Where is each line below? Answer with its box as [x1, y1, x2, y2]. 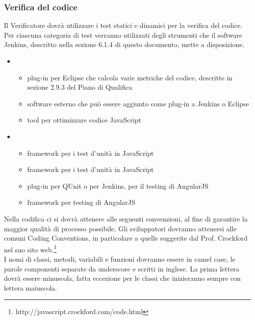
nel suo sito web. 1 [4, 243, 57, 254]
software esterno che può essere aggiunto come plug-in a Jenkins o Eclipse [27, 98, 249, 108]
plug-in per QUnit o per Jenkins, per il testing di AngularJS [27, 180, 209, 191]
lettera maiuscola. [4, 282, 57, 293]
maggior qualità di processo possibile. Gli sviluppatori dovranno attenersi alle [4, 223, 237, 233]
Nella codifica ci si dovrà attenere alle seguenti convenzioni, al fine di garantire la [4, 213, 248, 223]
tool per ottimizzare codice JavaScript [27, 115, 142, 125]
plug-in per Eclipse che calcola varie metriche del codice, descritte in [27, 72, 233, 82]
